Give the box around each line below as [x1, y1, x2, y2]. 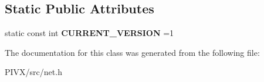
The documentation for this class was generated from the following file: [5, 46, 260, 58]
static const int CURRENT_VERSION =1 [5, 27, 174, 39]
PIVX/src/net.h [5, 66, 62, 78]
